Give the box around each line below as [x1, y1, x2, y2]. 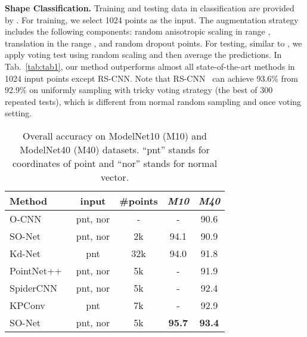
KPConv [10, 298, 45, 312]
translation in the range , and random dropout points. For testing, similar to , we [5, 36, 302, 49]
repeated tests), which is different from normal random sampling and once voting [5, 95, 302, 107]
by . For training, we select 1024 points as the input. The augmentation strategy [5, 13, 299, 26]
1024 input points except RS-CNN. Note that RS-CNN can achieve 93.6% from [5, 72, 299, 84]
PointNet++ [10, 263, 62, 277]
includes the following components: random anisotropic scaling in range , [5, 25, 271, 38]
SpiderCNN [10, 280, 58, 295]
